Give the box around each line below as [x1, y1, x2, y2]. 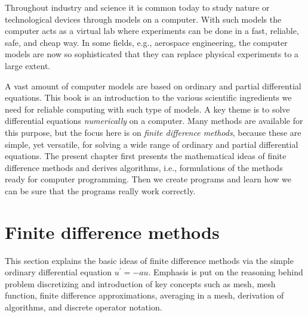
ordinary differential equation [5, 266, 112, 278]
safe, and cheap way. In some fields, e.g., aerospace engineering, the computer [5, 36, 288, 48]
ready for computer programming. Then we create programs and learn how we [5, 173, 291, 185]
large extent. [5, 59, 51, 72]
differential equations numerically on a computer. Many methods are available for [5, 114, 303, 127]
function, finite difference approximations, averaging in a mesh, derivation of [5, 289, 284, 302]
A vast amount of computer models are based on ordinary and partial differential [5, 79, 301, 92]
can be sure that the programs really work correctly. [5, 184, 196, 197]
